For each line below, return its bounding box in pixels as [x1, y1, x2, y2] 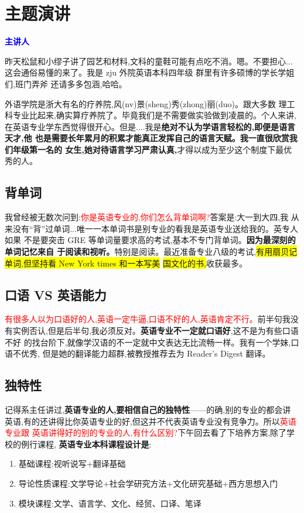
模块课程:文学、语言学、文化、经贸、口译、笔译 [18, 497, 201, 509]
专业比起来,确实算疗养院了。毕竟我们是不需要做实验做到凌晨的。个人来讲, [12, 109, 296, 121]
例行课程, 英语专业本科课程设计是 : [21, 437, 152, 450]
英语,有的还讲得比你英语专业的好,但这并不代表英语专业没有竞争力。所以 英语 [5, 415, 296, 427]
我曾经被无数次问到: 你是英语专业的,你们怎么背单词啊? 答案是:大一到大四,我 [5, 211, 289, 223]
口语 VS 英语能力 [5, 285, 107, 303]
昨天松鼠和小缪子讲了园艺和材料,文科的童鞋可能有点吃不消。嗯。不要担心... [5, 54, 293, 67]
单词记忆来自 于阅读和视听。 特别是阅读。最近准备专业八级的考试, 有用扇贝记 [5, 245, 298, 258]
